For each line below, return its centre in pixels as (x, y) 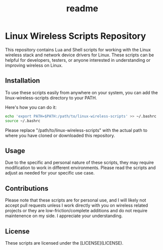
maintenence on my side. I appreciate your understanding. (64, 216)
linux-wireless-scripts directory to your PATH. (51, 98)
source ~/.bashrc (23, 121)
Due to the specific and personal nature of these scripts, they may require (80, 163)
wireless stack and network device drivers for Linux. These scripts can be (80, 55)
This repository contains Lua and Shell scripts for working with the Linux (78, 50)
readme (82, 9)
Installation (23, 81)
